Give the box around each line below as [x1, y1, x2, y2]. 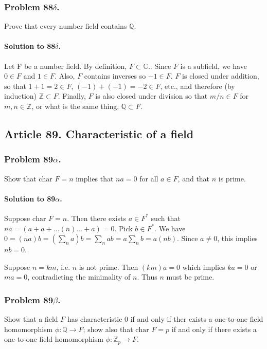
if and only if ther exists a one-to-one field [130, 314, 263, 324]
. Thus [137, 271, 157, 282]
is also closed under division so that [95, 90, 208, 101]
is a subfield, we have [180, 60, 247, 71]
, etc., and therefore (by [160, 80, 235, 91]
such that [151, 212, 181, 223]
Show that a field [4, 314, 58, 324]
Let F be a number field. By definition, [4, 60, 127, 71]
